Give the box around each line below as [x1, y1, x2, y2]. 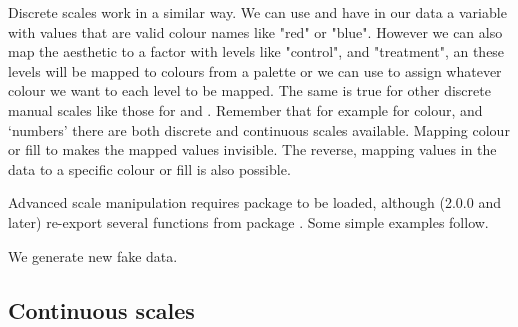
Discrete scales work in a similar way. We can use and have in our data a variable [8, 2, 507, 22]
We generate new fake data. [8, 245, 178, 266]
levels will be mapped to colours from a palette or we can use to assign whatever [8, 60, 502, 81]
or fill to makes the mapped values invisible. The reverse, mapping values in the [8, 139, 497, 160]
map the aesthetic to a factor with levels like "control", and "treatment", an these [8, 41, 505, 62]
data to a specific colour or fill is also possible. [8, 158, 291, 179]
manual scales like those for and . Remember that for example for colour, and [8, 99, 483, 120]
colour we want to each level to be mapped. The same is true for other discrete [8, 80, 491, 101]
